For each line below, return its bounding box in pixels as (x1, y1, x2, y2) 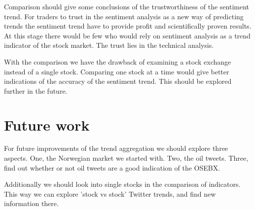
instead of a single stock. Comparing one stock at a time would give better (4, 66, 229, 76)
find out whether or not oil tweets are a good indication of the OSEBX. (4, 162, 220, 173)
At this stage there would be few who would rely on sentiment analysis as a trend (4, 30, 251, 40)
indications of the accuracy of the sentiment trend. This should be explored (4, 76, 232, 86)
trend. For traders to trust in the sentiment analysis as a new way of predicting (4, 11, 244, 21)
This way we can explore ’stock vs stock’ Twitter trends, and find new (4, 188, 216, 199)
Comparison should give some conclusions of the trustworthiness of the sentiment (4, 1, 249, 11)
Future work (4, 114, 90, 135)
